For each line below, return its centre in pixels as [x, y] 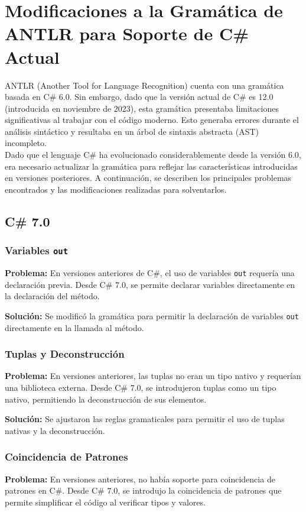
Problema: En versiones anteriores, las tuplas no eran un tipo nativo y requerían [153, 376]
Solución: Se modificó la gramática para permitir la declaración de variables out [152, 315]
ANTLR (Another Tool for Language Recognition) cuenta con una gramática [144, 85]
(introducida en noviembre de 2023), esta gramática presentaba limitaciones [142, 108]
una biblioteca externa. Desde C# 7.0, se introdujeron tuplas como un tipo [141, 387]
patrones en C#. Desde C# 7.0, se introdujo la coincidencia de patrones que [143, 490]
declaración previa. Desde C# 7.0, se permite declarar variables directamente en [150, 284]
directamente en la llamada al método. [74, 327]
